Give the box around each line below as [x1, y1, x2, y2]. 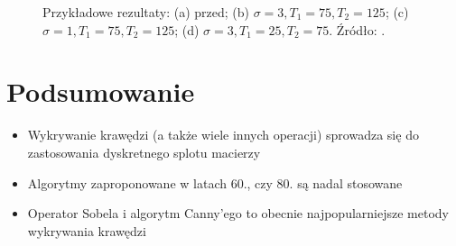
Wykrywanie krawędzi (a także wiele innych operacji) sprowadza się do [27, 125, 419, 144]
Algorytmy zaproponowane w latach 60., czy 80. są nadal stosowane [27, 173, 403, 192]
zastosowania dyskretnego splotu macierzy [27, 142, 261, 161]
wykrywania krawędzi [27, 221, 146, 240]
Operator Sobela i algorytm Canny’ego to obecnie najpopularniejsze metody [27, 204, 449, 223]
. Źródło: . [329, 20, 386, 39]
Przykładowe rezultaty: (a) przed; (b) [42, 3, 250, 21]
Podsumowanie [6, 73, 195, 110]
